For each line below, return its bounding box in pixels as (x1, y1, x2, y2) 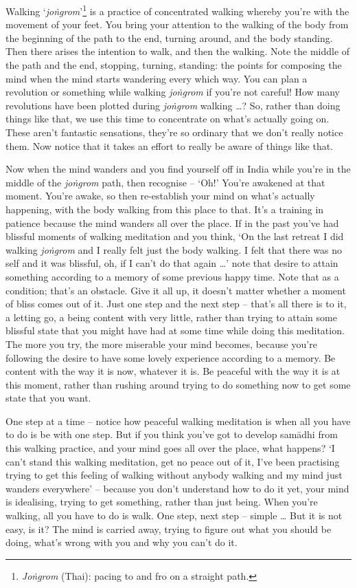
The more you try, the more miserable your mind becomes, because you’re (5, 336, 317, 351)
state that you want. (5, 391, 91, 405)
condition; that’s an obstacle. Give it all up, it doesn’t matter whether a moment (5, 283, 346, 297)
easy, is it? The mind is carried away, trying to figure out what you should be (5, 521, 332, 536)
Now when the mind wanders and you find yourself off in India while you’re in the (5, 162, 351, 176)
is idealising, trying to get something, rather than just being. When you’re (5, 494, 318, 509)
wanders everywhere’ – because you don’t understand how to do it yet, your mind (5, 481, 349, 495)
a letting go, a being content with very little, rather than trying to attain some (5, 309, 337, 324)
